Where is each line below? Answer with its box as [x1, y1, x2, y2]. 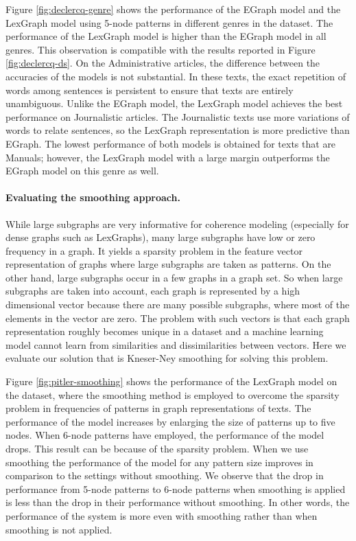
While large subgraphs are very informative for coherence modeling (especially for [5, 216, 349, 231]
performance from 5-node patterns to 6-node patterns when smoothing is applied [5, 481, 346, 496]
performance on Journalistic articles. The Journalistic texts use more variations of [5, 109, 350, 124]
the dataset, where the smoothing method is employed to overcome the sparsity [5, 387, 340, 402]
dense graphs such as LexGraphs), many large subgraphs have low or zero [5, 230, 316, 244]
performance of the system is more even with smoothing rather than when [5, 508, 318, 522]
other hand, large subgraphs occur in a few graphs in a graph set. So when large [5, 270, 343, 284]
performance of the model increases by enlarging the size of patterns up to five [5, 414, 335, 428]
